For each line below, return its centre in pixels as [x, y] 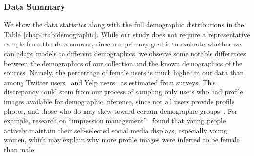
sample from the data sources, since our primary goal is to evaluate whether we [123, 44]
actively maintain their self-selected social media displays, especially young [116, 130]
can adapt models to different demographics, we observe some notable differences [125, 53]
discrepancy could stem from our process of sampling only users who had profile [124, 92]
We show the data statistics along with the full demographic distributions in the [124, 25]
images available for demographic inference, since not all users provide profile [119, 101]
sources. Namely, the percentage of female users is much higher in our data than [124, 73]
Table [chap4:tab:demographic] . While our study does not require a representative [127, 34]
